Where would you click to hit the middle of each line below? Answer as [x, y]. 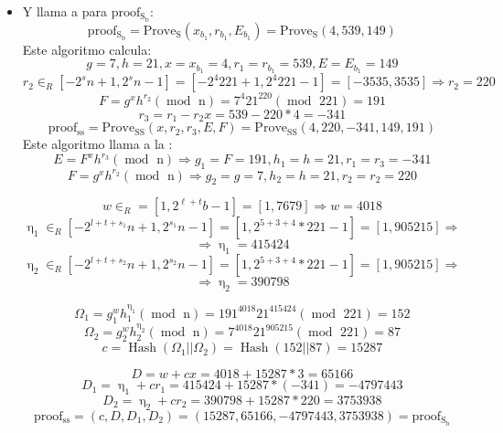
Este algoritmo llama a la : [97, 144]
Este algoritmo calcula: [87, 49]
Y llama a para [65, 11]
